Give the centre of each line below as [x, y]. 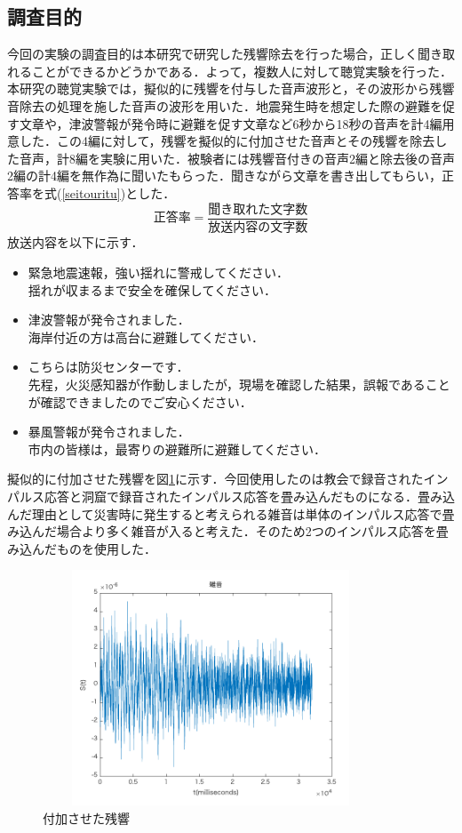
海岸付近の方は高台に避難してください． [146, 336]
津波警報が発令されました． [109, 320]
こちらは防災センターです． [108, 367]
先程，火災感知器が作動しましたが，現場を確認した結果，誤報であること [239, 384]
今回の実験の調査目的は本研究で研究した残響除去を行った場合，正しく [212, 54]
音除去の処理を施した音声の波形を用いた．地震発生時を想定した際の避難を [225, 105]
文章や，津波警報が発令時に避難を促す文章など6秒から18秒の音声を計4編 [231, 123]
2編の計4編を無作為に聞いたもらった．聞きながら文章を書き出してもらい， [224, 176]
